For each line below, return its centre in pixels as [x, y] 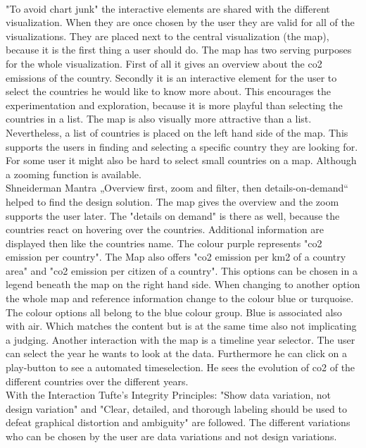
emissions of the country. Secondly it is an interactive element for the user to [171, 77]
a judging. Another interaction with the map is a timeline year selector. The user [181, 339]
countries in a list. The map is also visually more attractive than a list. [159, 119]
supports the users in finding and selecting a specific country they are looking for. [182, 146]
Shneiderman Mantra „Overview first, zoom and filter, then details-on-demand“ [177, 188]
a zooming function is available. [74, 174]
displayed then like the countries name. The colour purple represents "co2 [164, 243]
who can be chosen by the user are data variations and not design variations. [171, 436]
